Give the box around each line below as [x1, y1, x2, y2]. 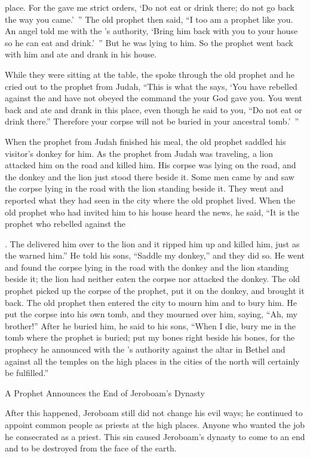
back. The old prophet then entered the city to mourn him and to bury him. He [5, 296, 297, 308]
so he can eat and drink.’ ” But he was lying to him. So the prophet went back [5, 36, 293, 48]
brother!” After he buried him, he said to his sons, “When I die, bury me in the [5, 319, 296, 332]
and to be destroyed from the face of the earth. [5, 442, 177, 454]
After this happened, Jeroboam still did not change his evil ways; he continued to [5, 407, 303, 419]
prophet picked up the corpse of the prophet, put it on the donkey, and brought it [5, 284, 305, 297]
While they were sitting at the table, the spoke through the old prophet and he [5, 68, 294, 80]
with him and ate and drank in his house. [5, 48, 157, 60]
